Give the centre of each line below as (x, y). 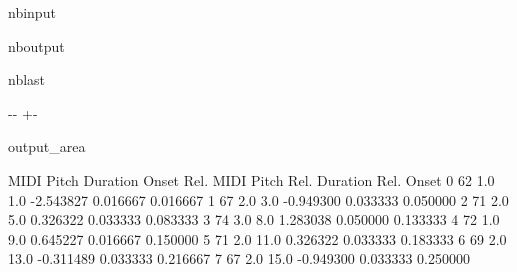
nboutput (36, 45)
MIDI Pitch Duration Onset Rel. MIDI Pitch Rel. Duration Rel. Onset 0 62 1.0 (251, 179)
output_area (47, 146)
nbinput (32, 12)
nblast (27, 79)
